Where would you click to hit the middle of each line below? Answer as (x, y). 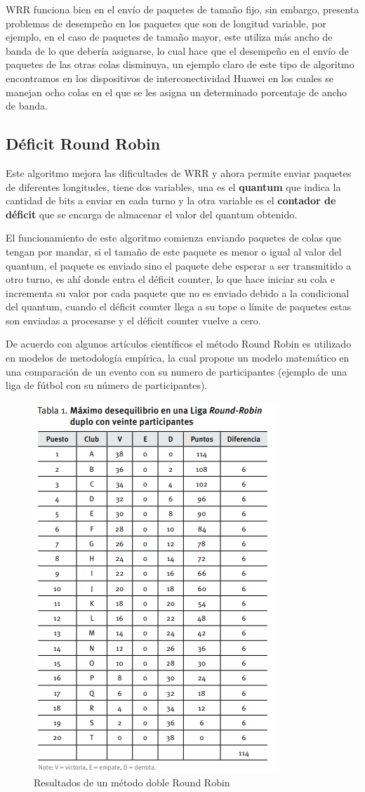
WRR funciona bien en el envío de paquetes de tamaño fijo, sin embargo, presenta (182, 9)
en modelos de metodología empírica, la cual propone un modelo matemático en (178, 358)
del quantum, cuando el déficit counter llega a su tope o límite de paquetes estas (179, 306)
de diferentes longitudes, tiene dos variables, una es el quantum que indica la (173, 186)
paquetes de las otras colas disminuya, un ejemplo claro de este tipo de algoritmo (180, 64)
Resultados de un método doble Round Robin (132, 783)
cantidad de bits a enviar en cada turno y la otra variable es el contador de (171, 200)
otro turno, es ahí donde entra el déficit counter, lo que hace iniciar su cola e (170, 279)
